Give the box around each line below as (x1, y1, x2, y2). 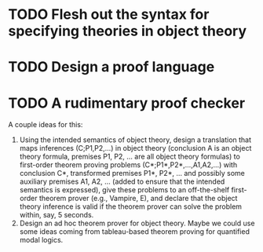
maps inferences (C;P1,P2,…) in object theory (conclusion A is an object (19, 144, 252, 153)
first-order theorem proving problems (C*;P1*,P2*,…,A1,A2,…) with (19, 160, 238, 170)
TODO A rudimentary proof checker (8, 94, 246, 111)
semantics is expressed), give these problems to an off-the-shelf (19, 185, 230, 195)
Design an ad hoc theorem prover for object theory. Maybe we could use (19, 218, 255, 228)
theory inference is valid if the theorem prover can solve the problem (19, 202, 242, 211)
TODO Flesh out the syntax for (8, 5, 210, 24)
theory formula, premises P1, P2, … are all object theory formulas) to (19, 152, 241, 162)
